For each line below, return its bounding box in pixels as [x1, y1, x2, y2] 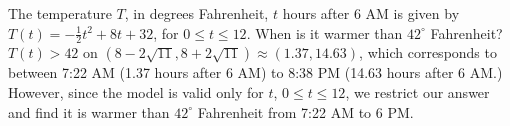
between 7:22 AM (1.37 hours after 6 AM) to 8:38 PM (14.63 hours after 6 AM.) [8, 62, 503, 83]
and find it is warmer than [8, 101, 170, 122]
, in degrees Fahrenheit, [124, 3, 269, 23]
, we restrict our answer [345, 82, 490, 103]
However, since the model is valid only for [8, 82, 264, 103]
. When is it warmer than [246, 22, 403, 43]
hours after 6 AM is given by [282, 3, 460, 23]
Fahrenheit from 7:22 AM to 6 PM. [197, 101, 414, 122]
